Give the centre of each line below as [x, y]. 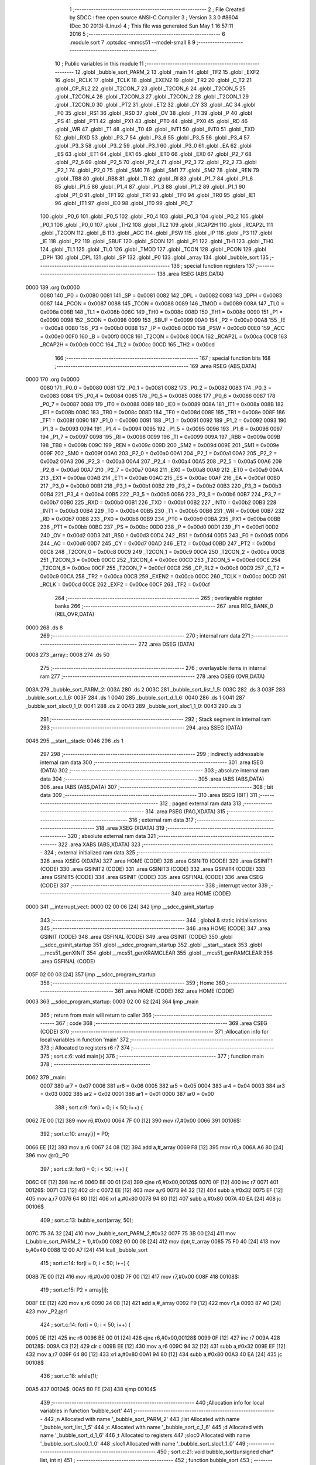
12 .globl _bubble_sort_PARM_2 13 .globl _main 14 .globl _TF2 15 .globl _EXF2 [167, 72]
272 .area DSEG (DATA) [166, 644]
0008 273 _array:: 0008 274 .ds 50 [68, 655]
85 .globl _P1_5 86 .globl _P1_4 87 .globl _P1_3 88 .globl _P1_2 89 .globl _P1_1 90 [150, 187]
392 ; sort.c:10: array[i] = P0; [75, 1134]
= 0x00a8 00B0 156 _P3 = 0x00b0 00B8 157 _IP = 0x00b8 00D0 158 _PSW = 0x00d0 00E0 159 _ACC [162, 328]
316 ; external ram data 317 [162, 820]
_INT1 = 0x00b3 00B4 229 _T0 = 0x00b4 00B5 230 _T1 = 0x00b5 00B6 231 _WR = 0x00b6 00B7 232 [162, 510]
